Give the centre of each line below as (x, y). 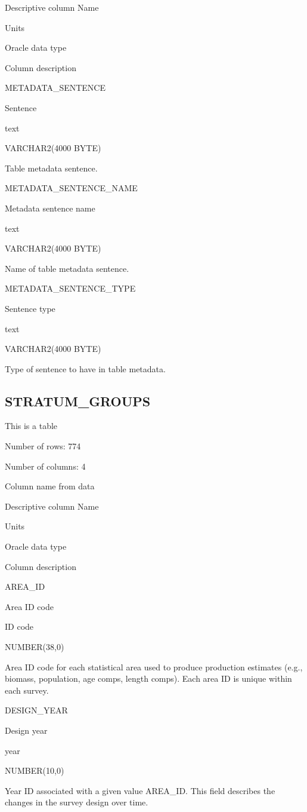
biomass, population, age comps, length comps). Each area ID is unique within (148, 678)
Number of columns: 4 (45, 466)
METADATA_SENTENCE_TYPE (70, 288)
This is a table (31, 426)
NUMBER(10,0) (35, 770)
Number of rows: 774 (43, 446)
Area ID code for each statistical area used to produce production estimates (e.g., (154, 667)
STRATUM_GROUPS (78, 401)
